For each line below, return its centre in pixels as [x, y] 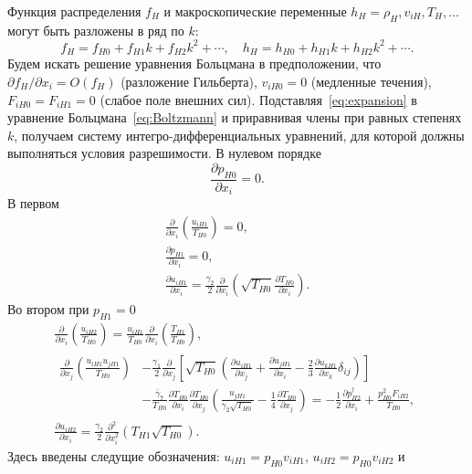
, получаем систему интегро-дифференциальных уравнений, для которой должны [239, 135]
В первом [33, 203]
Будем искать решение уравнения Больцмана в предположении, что [194, 63]
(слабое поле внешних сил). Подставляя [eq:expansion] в [258, 99]
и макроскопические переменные [255, 11]
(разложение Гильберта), [189, 81]
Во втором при [48, 309]
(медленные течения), [371, 81]
